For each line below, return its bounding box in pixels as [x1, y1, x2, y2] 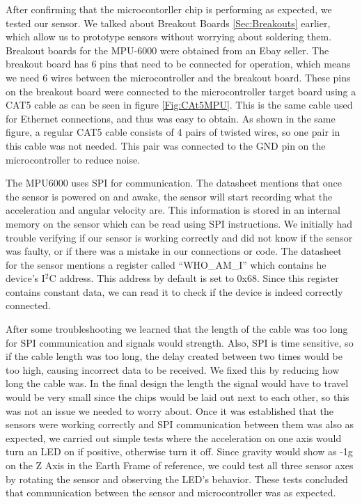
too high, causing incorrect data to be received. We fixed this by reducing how [6, 362, 340, 377]
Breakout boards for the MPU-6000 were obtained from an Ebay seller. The [6, 42, 329, 57]
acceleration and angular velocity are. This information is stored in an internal [6, 203, 340, 217]
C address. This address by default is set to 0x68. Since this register [49, 271, 339, 285]
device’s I [6, 271, 45, 285]
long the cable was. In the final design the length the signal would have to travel [6, 376, 349, 391]
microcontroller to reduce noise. [6, 152, 141, 166]
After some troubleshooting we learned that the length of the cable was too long [6, 322, 348, 336]
